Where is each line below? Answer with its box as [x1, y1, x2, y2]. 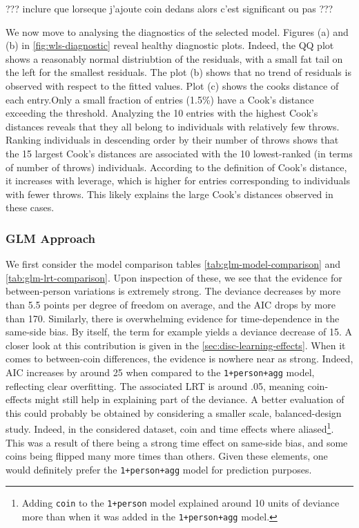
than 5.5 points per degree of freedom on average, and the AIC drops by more [6, 297, 336, 311]
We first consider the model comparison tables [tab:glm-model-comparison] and [6, 257, 341, 271]
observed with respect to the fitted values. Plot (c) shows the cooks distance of [6, 78, 339, 92]
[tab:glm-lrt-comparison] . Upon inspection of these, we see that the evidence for [6, 270, 342, 284]
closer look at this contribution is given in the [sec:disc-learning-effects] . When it [6, 338, 346, 352]
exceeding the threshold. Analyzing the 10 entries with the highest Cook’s [6, 106, 318, 120]
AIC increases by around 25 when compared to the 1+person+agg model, [6, 364, 315, 379]
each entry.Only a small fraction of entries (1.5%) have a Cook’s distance [6, 92, 314, 106]
